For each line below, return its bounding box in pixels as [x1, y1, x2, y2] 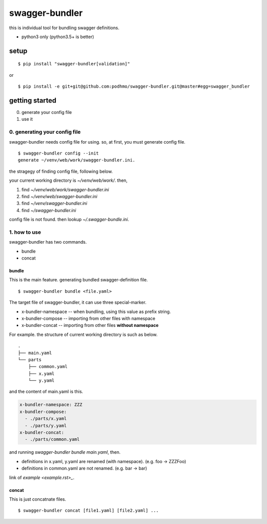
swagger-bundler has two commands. [9, 239, 87, 245]
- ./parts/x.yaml [25, 416, 67, 421]
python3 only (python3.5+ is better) [21, 34, 94, 40]
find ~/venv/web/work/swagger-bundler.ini [21, 186, 109, 193]
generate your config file [21, 109, 72, 115]
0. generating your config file [9, 129, 81, 136]
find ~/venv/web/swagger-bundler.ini [21, 193, 97, 199]
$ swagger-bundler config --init [18, 150, 99, 156]
